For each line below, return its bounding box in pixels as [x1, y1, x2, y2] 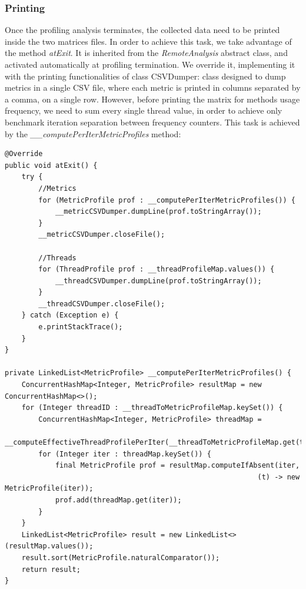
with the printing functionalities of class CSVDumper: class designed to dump [5, 70, 286, 82]
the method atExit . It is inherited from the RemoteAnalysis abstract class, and [5, 47, 288, 59]
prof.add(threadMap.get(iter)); [55, 495, 182, 504]
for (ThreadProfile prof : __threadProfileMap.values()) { [38, 265, 275, 274]
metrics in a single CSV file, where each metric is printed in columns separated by [5, 81, 301, 94]
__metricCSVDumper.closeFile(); [38, 230, 165, 239]
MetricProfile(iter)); [5, 484, 94, 493]
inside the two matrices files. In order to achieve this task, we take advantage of [5, 35, 292, 47]
